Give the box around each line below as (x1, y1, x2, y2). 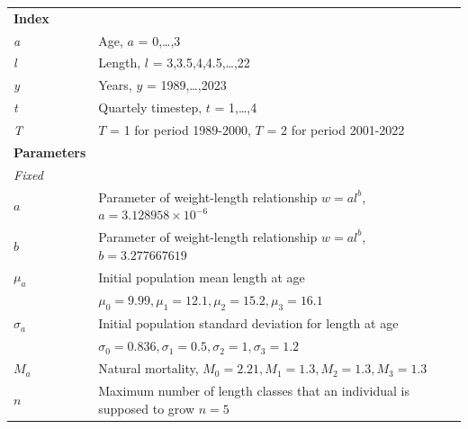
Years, (98, 76, 132, 94)
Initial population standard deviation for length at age (98, 314, 399, 333)
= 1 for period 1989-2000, (110, 120, 251, 139)
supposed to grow (98, 398, 195, 417)
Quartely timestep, (98, 98, 202, 117)
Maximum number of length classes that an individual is (98, 381, 409, 399)
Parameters (13, 142, 86, 161)
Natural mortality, (98, 359, 199, 378)
